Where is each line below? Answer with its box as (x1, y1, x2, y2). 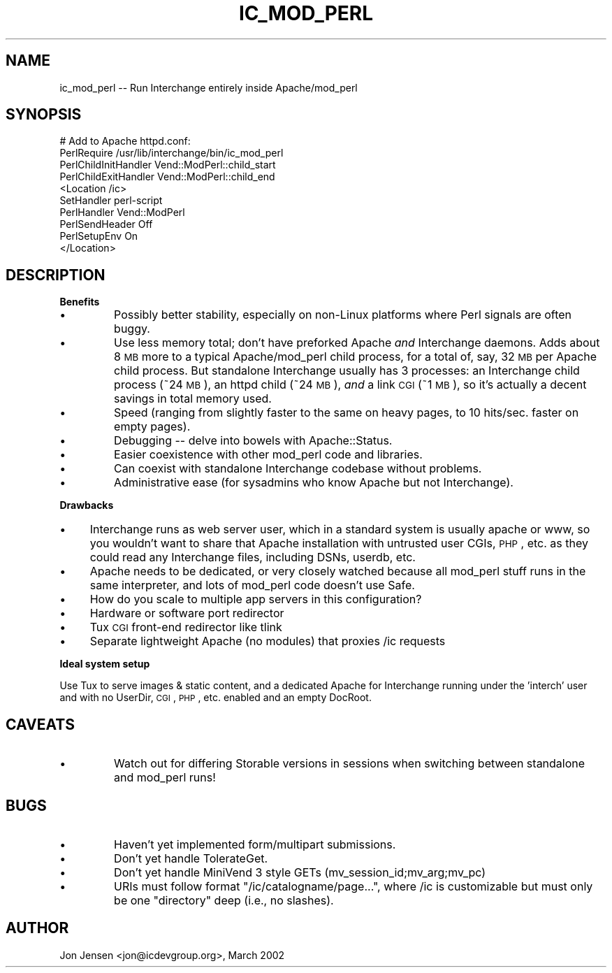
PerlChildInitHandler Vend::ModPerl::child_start (59, 159, 276, 171)
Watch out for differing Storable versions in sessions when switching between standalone (114, 756, 585, 771)
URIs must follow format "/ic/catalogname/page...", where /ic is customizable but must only (114, 879, 593, 893)
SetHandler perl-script (59, 194, 163, 207)
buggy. (114, 322, 150, 336)
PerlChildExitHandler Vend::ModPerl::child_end (59, 171, 275, 183)
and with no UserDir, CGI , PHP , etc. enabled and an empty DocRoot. (59, 691, 372, 704)
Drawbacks (59, 499, 114, 512)
